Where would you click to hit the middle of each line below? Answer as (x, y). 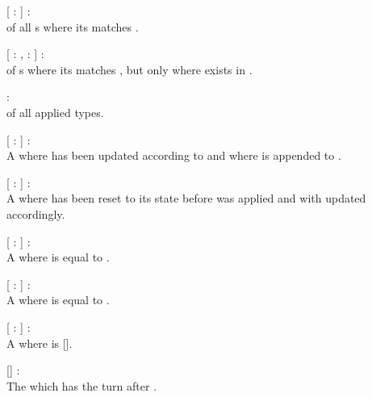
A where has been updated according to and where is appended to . (174, 155)
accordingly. (36, 213)
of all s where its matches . (73, 26)
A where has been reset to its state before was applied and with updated (186, 198)
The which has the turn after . (82, 385)
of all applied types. (55, 112)
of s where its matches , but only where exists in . (130, 69)
